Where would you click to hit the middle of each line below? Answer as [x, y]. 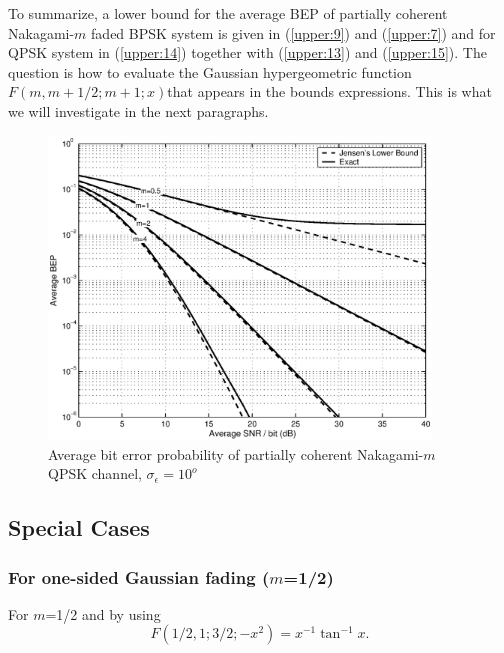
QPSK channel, [95, 473]
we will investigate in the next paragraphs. [138, 110]
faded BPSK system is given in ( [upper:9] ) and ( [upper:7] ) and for [293, 32]
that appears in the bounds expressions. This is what [329, 91]
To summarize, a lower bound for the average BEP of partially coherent [228, 13]
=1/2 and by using [103, 613]
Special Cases [79, 527]
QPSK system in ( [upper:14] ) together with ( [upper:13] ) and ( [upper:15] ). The [247, 52]
